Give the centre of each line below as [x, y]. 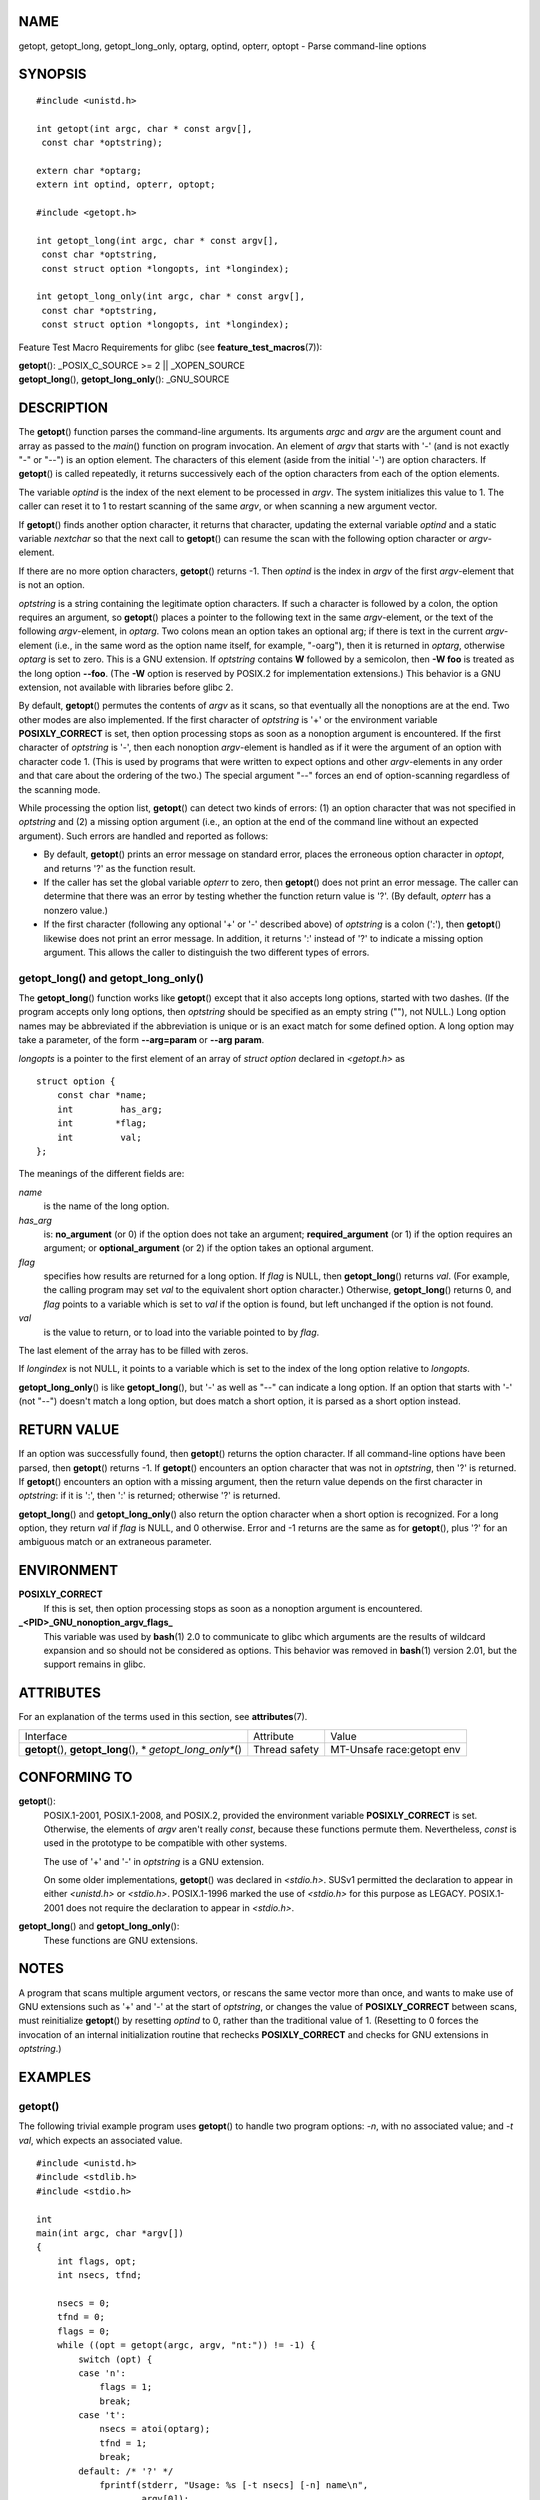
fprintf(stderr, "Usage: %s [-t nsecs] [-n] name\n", [234, 2485]
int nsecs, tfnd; [99, 2275]
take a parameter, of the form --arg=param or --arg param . [141, 1040]
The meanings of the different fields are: [101, 1174]
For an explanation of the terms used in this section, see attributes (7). [163, 1717]
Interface [46, 1736]
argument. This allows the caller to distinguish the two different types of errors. [206, 952]
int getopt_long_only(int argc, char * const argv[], [170, 296]
